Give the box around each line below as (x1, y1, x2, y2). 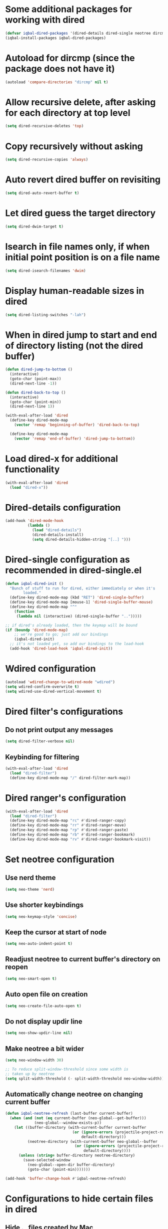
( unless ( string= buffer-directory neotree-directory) (18, 1153, 135, 1158)
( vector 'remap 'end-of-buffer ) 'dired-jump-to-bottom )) (14, 436, 135, 441)
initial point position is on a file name (5, 252, 160, 263)
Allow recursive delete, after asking (5, 96, 156, 108)
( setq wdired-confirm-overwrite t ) (5, 684, 79, 689)
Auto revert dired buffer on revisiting (5, 174, 161, 185)
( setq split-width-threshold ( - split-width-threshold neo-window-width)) (5, 1076, 164, 1081)
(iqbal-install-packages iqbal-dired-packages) (5, 35, 106, 41)
